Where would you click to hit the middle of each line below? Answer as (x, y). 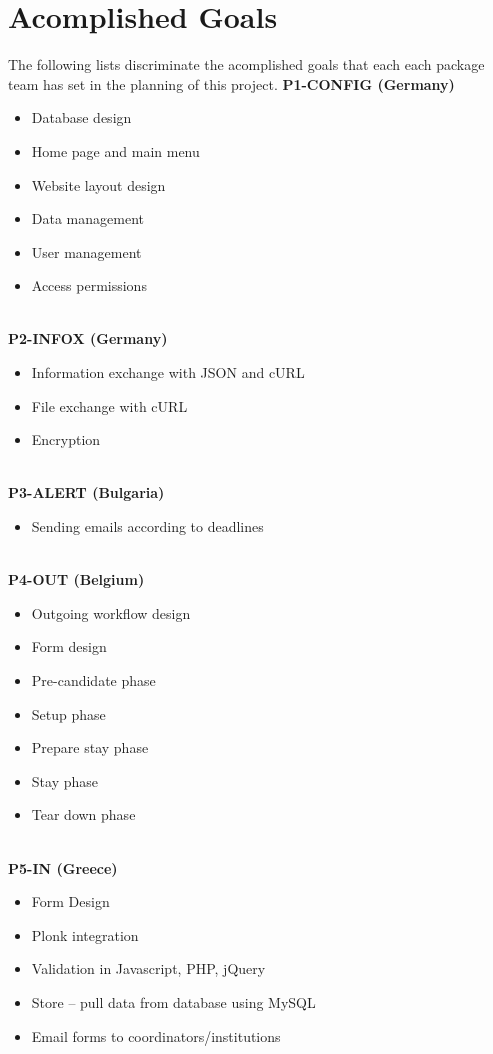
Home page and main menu (115, 150)
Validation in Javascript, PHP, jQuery (148, 968)
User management (86, 251)
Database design (81, 117)
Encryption (66, 439)
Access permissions (89, 285)
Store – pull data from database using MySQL (173, 1001)
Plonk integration (85, 934)
